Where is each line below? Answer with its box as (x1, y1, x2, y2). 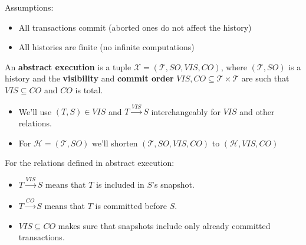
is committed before (95, 199, 167, 211)
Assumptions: (5, 1, 54, 13)
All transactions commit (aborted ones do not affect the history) (18, 21, 252, 33)
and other (239, 105, 275, 117)
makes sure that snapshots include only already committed (58, 219, 271, 231)
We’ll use (18, 105, 52, 117)
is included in (96, 178, 144, 190)
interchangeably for (151, 105, 221, 117)
